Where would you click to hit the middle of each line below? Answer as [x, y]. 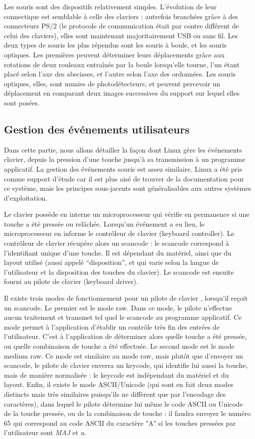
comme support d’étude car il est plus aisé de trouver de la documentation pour [124, 178]
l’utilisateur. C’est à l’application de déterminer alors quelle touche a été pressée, [126, 336]
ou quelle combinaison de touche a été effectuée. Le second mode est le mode [119, 346]
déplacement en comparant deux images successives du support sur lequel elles [122, 93]
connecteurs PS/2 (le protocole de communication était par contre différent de [122, 26]
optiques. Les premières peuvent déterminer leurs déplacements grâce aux [114, 54]
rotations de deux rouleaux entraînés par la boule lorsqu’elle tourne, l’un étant [122, 64]
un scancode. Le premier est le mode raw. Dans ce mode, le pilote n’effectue [118, 307]
